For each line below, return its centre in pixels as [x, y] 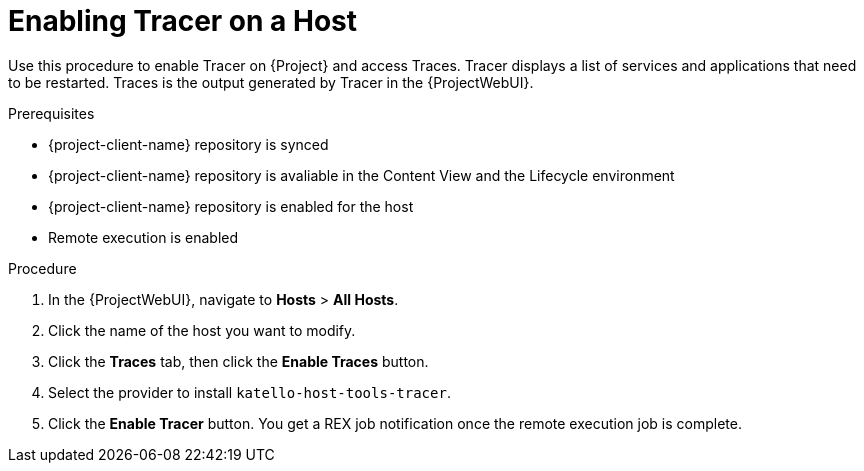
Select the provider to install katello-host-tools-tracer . [249, 392]
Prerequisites [51, 113]
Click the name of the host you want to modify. [202, 330]
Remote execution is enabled [143, 237]
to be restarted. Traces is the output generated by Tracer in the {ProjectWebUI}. [271, 82]
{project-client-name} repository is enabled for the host [231, 206]
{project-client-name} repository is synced [188, 144]
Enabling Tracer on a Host [182, 21]
